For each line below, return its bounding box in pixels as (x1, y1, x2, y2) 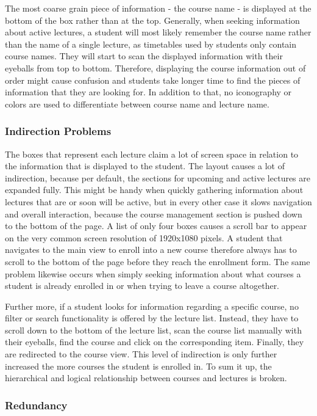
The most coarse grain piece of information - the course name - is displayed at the (5, 2, 312, 14)
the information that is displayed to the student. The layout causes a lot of (5, 159, 285, 172)
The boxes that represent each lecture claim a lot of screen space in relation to (5, 147, 299, 160)
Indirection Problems (5, 123, 112, 139)
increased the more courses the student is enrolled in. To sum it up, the (5, 359, 272, 372)
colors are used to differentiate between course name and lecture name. (5, 97, 269, 110)
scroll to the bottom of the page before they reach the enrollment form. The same (5, 255, 310, 268)
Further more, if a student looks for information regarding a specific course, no (5, 299, 299, 312)
